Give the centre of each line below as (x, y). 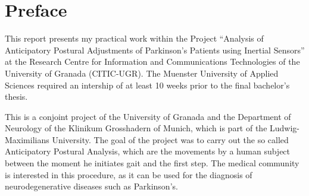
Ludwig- (285, 128)
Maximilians (27, 139)
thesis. (16, 97)
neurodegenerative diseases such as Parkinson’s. (91, 186)
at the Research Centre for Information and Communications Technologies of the (152, 61)
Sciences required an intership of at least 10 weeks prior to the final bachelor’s (147, 85)
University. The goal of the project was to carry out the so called (170, 139)
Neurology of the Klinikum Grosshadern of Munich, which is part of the (136, 128)
